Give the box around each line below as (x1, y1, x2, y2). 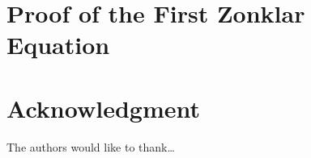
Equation (6, 28, 110, 61)
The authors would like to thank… (6, 138, 175, 155)
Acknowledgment (6, 91, 200, 124)
